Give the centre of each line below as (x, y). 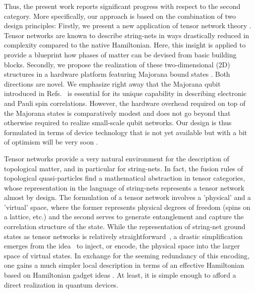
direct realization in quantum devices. (61, 284)
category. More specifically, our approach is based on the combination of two (120, 16)
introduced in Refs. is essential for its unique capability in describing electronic (126, 93)
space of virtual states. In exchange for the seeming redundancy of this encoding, (127, 255)
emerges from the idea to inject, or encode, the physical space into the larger (122, 246)
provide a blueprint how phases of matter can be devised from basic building (120, 54)
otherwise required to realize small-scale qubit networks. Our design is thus (118, 122)
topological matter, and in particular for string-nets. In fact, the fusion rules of (124, 168)
